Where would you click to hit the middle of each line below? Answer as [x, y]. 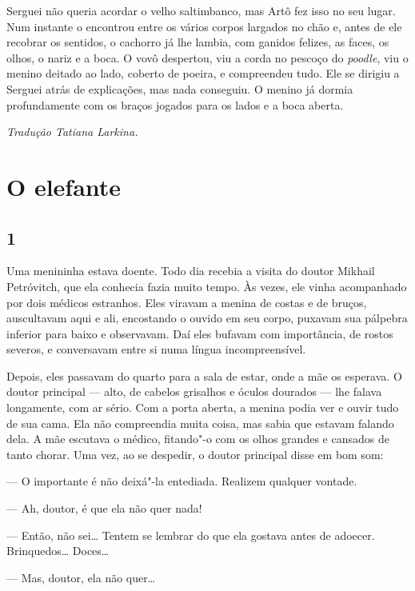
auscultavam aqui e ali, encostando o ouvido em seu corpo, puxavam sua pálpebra [207, 318]
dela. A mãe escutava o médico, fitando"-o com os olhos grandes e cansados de [198, 439]
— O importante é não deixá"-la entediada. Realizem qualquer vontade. [182, 481]
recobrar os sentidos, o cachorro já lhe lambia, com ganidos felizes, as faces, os [198, 42]
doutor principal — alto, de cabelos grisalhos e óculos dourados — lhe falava [194, 391]
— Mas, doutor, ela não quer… [81, 577]
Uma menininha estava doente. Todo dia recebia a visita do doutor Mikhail [191, 271]
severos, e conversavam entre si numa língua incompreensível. [156, 349]
